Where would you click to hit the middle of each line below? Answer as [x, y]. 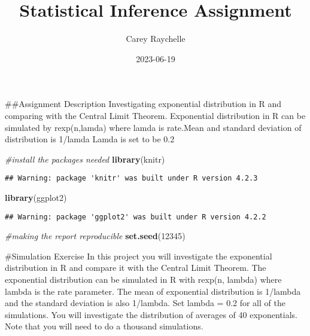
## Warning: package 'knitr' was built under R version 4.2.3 [131, 178]
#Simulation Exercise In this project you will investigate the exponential [139, 256]
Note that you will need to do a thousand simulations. [104, 326]
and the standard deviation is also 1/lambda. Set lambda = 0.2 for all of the [145, 303]
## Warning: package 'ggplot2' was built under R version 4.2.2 [136, 217]
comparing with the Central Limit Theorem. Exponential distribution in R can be [155, 115]
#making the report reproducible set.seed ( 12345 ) [95, 236]
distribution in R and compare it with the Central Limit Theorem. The [136, 268]
